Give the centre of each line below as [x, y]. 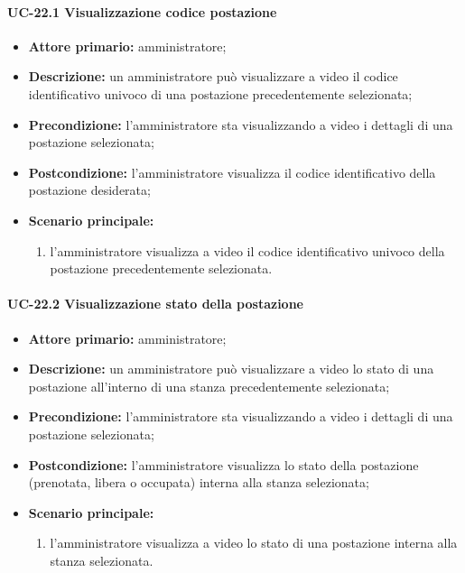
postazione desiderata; [89, 190]
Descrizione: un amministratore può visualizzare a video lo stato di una [231, 369]
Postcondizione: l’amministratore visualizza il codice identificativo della [232, 172]
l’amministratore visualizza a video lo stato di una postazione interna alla [254, 543]
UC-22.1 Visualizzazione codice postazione [142, 11]
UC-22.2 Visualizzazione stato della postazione [155, 304]
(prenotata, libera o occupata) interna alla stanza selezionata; [199, 482]
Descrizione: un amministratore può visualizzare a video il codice [213, 76]
